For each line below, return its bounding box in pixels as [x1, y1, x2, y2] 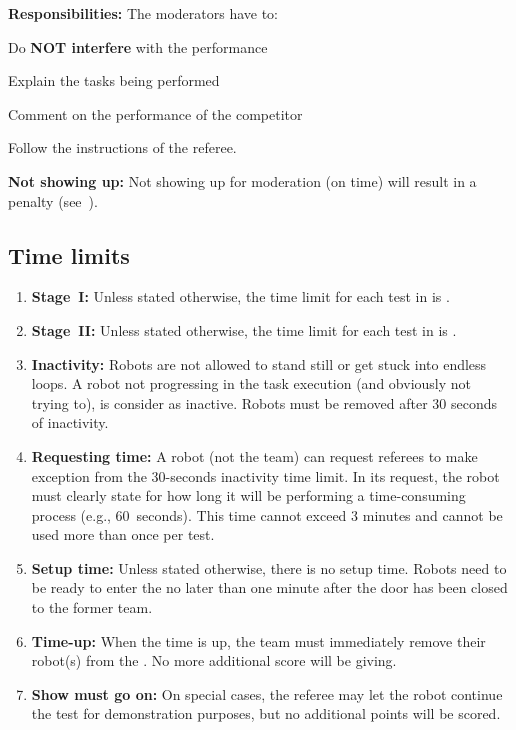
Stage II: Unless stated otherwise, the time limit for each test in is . [31, 319, 457, 340]
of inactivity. [31, 412, 109, 433]
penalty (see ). [8, 190, 98, 211]
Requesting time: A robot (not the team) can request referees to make [31, 445, 478, 466]
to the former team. [31, 597, 153, 618]
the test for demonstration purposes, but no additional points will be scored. [31, 703, 501, 724]
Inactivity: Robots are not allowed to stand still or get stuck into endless [31, 353, 487, 374]
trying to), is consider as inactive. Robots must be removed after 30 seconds [31, 392, 497, 413]
